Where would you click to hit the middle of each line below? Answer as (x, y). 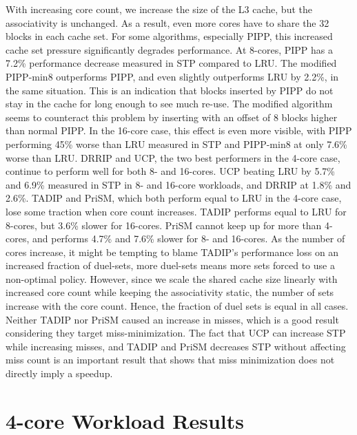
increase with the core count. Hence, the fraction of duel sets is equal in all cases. (177, 306)
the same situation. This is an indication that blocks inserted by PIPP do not (170, 90)
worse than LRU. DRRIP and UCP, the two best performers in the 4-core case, (173, 157)
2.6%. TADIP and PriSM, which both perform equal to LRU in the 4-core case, (174, 198)
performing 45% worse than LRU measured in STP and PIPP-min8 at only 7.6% (176, 144)
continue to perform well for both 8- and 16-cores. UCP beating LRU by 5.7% (170, 171)
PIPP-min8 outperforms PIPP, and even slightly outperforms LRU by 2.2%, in (172, 76)
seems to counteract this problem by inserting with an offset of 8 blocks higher (172, 117)
